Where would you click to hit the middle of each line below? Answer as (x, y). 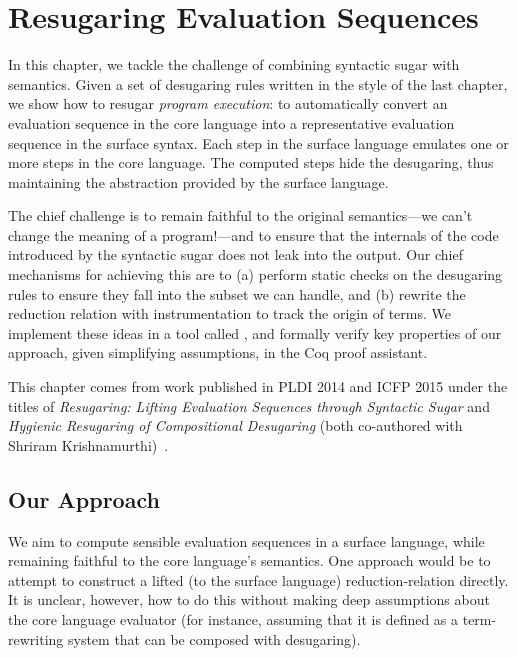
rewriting (36, 638)
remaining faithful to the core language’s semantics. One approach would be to (249, 560)
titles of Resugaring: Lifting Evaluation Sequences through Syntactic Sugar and (249, 405)
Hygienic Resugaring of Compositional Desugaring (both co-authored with (235, 425)
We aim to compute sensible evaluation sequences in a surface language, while (246, 540)
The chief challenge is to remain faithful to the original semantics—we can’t (240, 215)
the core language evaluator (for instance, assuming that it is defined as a (233, 618)
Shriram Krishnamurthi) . (88, 444)
